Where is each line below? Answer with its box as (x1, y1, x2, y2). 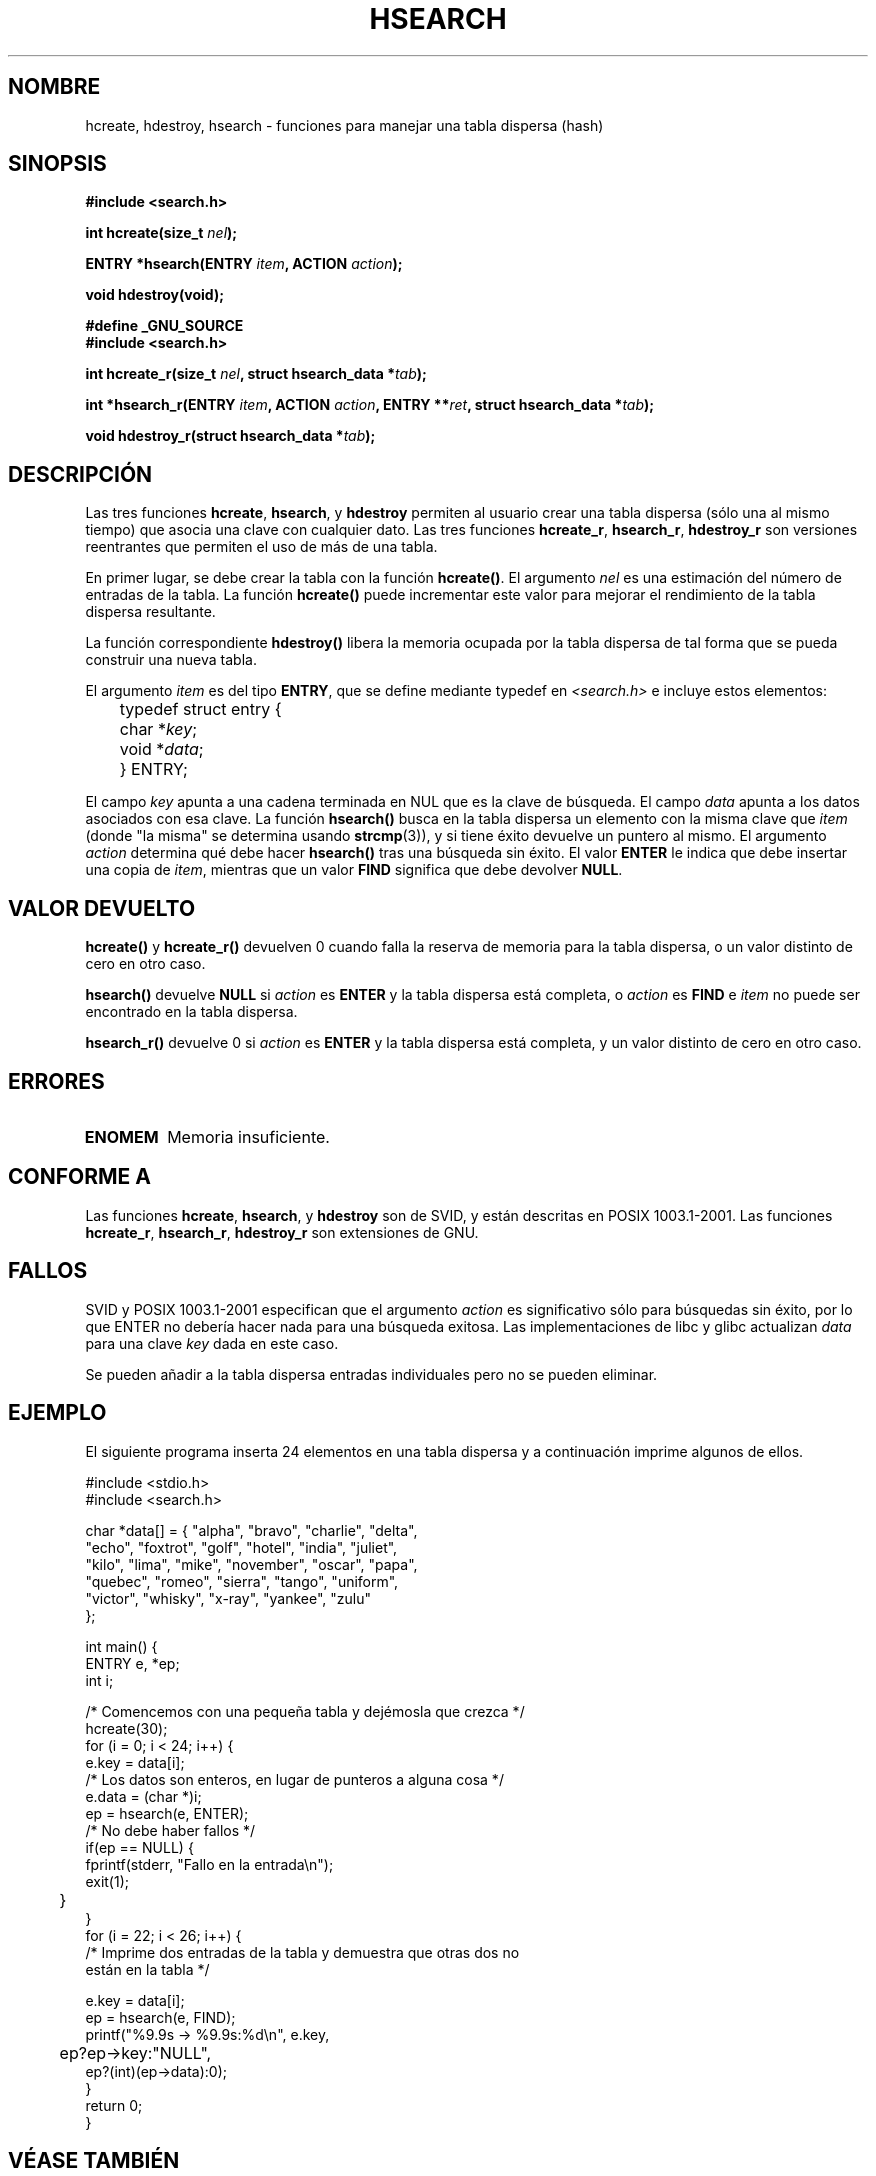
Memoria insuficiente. (167, 1126, 330, 1147)
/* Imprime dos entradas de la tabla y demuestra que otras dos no (85, 1943, 520, 1961)
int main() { (85, 1637, 158, 1655)
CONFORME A (8, 1164, 151, 1190)
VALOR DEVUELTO (8, 895, 196, 921)
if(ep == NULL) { (85, 1838, 194, 1856)
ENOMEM (84, 1126, 159, 1147)
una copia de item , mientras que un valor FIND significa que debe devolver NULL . (85, 861, 623, 879)
